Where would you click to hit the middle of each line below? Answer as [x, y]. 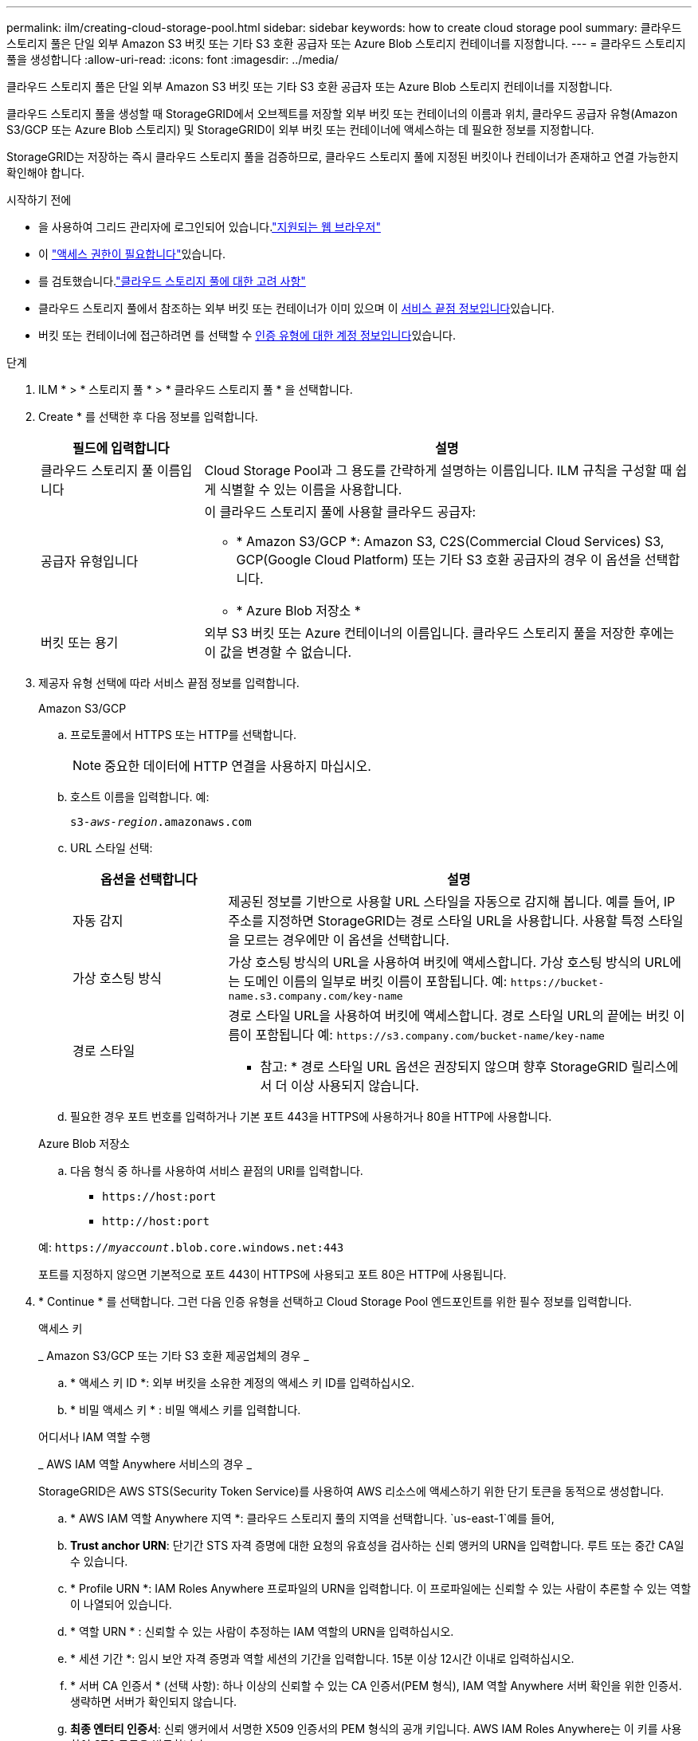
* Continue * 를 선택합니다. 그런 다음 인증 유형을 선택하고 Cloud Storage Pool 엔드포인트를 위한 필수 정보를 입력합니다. [335, 1301]
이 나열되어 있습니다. [121, 1604]
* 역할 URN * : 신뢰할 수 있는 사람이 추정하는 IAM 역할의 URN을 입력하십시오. [262, 1631]
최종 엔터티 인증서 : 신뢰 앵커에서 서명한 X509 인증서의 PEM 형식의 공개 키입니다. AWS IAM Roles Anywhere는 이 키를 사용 [376, 1729]
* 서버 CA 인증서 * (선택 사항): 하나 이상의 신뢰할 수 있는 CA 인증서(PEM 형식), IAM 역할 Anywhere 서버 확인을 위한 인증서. [376, 1686]
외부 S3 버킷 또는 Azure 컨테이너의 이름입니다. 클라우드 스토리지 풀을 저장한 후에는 [439, 633]
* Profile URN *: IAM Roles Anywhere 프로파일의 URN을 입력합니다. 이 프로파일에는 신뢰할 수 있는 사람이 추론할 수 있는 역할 [381, 1588]
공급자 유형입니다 [90, 561]
